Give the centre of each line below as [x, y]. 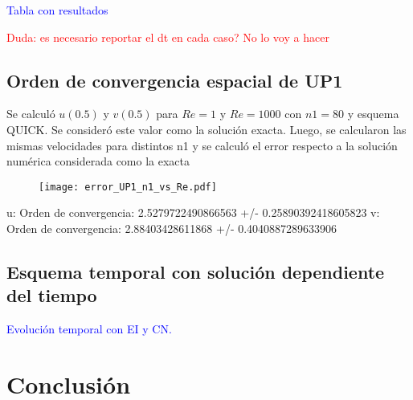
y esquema [373, 114]
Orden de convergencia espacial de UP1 [175, 80]
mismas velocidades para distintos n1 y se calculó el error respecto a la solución [202, 145]
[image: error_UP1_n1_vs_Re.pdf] [128, 187]
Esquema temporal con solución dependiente [196, 271]
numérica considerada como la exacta [98, 161]
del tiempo [52, 295]
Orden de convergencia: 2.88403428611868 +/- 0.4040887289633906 [172, 229]
